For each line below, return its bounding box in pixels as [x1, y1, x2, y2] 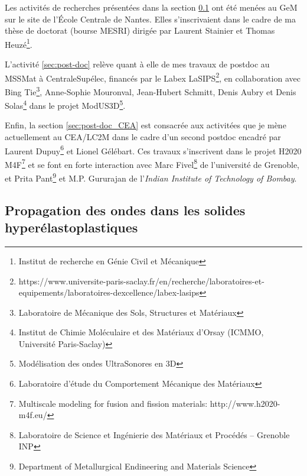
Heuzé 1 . [5, 36, 32, 50]
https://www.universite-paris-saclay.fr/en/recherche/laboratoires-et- [18, 274, 264, 287]
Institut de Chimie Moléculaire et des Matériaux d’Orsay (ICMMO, [18, 326, 264, 338]
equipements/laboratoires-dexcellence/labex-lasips [18, 286, 200, 299]
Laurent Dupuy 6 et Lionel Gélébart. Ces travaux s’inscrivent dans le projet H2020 [5, 143, 302, 157]
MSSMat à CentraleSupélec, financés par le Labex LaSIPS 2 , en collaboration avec [5, 70, 301, 84]
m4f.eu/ [18, 409, 47, 421]
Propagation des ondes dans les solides [5, 200, 246, 219]
